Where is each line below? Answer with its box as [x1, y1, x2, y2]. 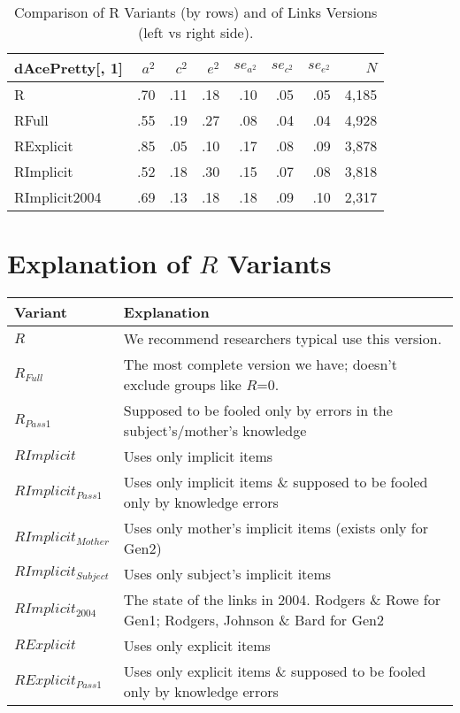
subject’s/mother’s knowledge [123, 420, 307, 441]
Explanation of [7, 245, 190, 281]
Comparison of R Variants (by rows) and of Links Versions [13, 2, 378, 22]
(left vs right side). [137, 22, 254, 42]
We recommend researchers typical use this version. [123, 328, 442, 349]
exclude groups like [123, 374, 241, 395]
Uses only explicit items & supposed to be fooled [123, 661, 426, 682]
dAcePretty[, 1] [14, 57, 123, 78]
